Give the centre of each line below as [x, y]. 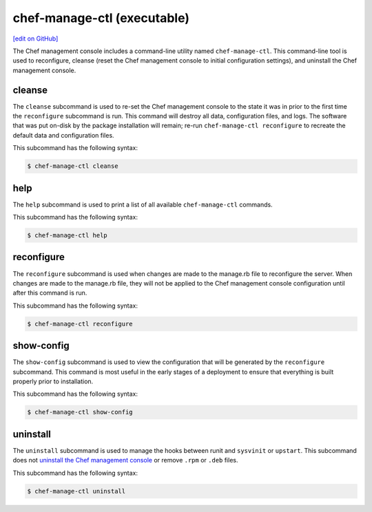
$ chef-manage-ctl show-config [80, 412]
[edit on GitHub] [35, 39]
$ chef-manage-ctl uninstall [76, 491]
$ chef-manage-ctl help [68, 235]
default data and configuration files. [63, 135]
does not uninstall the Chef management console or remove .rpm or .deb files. [125, 460]
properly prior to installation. [53, 381]
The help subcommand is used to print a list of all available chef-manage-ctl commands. [143, 204]
